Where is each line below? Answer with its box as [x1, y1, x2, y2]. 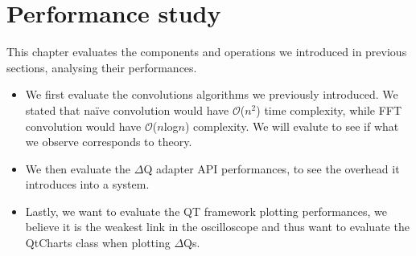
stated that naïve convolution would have [25, 101, 229, 118]
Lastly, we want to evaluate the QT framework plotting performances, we [25, 202, 388, 219]
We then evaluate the [25, 160, 131, 177]
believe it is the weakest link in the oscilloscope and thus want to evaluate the [25, 218, 410, 235]
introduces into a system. [25, 176, 150, 193]
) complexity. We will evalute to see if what [184, 117, 399, 134]
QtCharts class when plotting [25, 234, 171, 251]
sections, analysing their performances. [6, 59, 197, 75]
